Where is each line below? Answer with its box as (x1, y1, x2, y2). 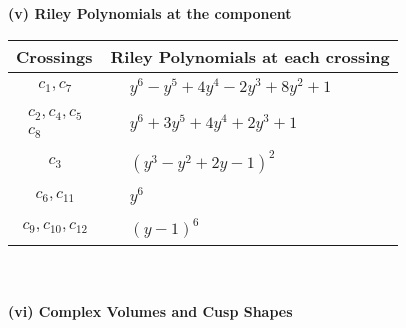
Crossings (16, 44, 93, 68)
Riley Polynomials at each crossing (110, 44, 390, 68)
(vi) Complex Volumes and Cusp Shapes (8, 300, 293, 321)
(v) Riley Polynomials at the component (8, 3, 292, 23)
